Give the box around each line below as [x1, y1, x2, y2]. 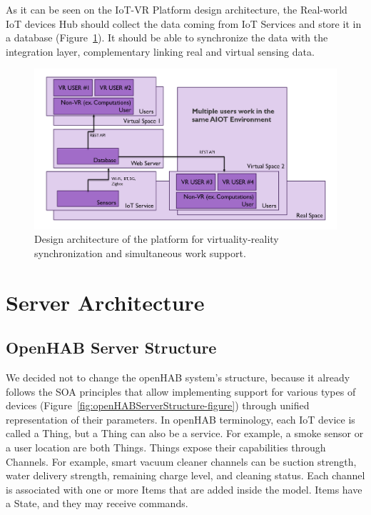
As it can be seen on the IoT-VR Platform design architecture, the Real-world [6, 2, 347, 16]
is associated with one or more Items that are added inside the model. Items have [6, 481, 362, 496]
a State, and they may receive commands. [6, 496, 188, 511]
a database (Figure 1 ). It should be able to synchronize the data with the [6, 30, 328, 45]
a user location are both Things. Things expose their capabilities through [6, 439, 326, 454]
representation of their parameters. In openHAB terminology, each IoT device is [6, 411, 355, 426]
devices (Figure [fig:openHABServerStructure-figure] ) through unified [6, 398, 310, 413]
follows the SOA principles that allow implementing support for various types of [6, 384, 356, 399]
